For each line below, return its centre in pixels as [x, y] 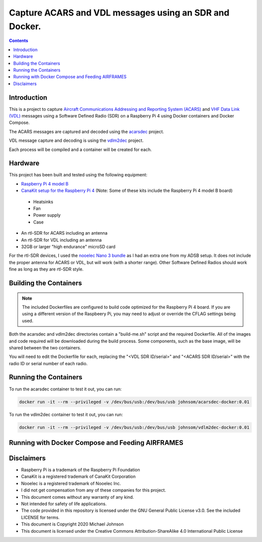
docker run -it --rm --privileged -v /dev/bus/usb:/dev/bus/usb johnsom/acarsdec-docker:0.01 [134, 402]
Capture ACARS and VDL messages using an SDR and [119, 13]
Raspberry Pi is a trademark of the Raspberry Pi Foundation [81, 470]
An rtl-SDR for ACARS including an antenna [64, 233]
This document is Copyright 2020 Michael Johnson [72, 524]
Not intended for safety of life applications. [64, 504]
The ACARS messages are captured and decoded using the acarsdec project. [87, 132]
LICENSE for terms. [41, 517]
